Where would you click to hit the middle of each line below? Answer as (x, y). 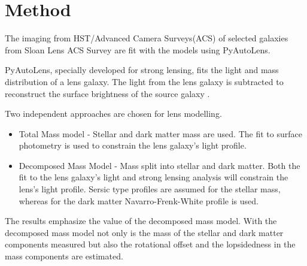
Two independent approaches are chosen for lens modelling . (113, 114)
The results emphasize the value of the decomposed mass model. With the (141, 221)
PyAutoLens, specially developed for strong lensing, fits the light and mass (142, 70)
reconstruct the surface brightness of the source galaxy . (107, 93)
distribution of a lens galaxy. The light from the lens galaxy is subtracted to (144, 81)
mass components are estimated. (64, 256)
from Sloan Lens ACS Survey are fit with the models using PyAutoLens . (138, 49)
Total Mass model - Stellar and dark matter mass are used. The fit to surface (160, 133)
